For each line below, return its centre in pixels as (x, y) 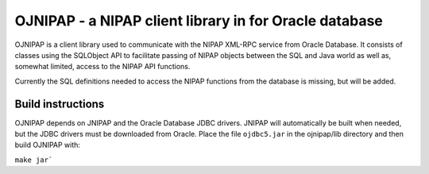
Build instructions (60, 104)
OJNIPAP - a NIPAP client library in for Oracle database (199, 21)
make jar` (34, 160)
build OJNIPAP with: (48, 145)
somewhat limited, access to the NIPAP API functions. (102, 67)
